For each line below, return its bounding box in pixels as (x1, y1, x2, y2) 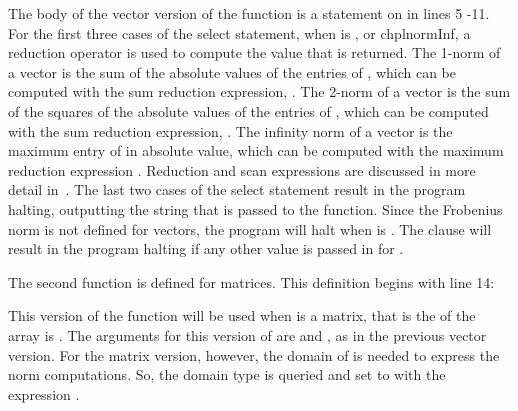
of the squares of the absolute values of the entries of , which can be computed (8, 100, 489, 121)
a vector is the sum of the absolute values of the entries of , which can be (8, 61, 457, 82)
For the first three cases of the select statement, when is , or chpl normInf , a (8, 22, 471, 43)
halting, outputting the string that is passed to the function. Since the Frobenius (8, 198, 503, 219)
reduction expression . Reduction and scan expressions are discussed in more (8, 159, 476, 180)
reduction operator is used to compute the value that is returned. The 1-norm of (8, 42, 501, 63)
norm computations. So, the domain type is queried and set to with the (8, 364, 446, 385)
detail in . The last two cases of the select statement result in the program (8, 179, 466, 200)
